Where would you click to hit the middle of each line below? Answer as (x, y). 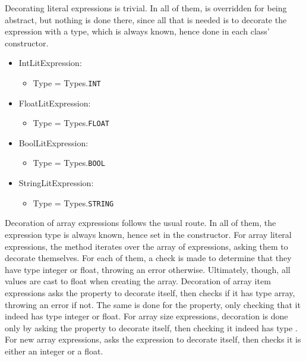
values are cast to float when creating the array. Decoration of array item (138, 281)
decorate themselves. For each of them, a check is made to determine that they (148, 258)
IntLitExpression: (50, 63)
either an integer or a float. (54, 351)
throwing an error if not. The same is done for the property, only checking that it (153, 304)
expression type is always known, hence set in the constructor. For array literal (148, 234)
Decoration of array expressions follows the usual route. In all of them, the (141, 223)
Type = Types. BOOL (69, 163)
